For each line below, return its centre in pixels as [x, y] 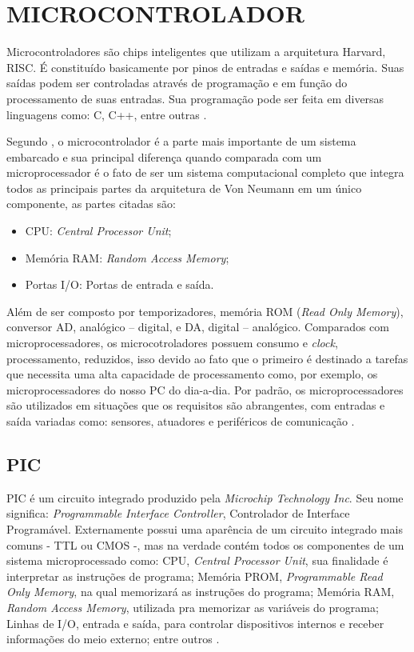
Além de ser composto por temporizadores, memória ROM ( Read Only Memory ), [205, 311]
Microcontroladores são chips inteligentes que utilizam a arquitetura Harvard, [196, 52]
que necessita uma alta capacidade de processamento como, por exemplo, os [192, 374]
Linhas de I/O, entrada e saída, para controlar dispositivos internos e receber [195, 623]
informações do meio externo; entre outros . [113, 639]
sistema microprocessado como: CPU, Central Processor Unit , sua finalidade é [197, 560]
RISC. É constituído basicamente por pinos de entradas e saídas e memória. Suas [205, 67]
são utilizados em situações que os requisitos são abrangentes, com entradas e [196, 405]
